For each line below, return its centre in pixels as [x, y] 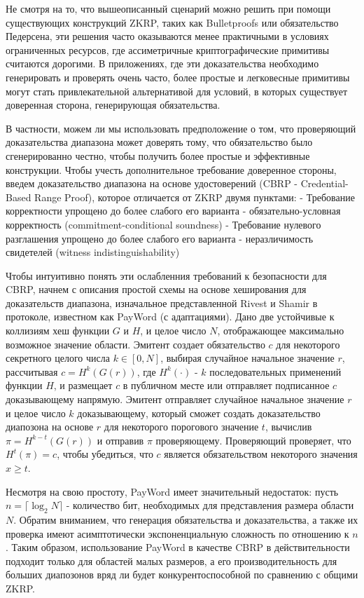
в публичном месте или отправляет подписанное [226, 385]
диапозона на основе [50, 427]
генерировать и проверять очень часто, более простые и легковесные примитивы [178, 77]
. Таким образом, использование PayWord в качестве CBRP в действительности [178, 547]
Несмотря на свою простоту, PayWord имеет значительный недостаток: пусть [172, 491]
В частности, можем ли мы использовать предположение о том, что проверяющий [181, 128]
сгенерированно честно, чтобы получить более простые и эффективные [158, 155]
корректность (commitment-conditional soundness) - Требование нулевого [163, 224]
